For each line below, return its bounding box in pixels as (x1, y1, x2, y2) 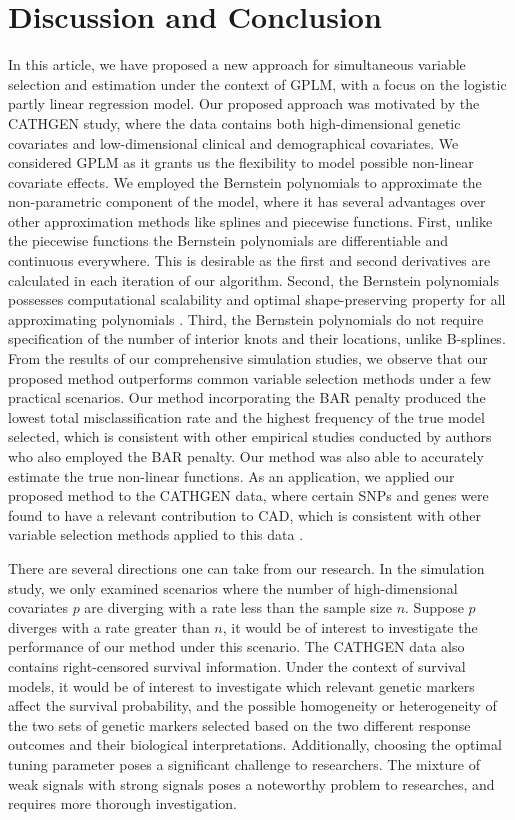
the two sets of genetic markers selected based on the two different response (8, 714, 471, 735)
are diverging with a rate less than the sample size (84, 597, 392, 618)
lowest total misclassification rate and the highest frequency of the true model (8, 406, 485, 427)
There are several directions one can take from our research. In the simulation (8, 557, 485, 578)
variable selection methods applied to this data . (8, 524, 304, 545)
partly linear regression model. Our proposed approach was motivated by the (8, 93, 480, 114)
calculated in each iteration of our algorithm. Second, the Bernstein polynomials (8, 269, 499, 290)
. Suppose (405, 597, 464, 618)
